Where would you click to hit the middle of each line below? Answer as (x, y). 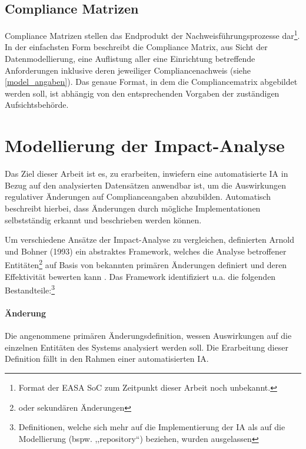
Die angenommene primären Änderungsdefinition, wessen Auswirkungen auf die (148, 336)
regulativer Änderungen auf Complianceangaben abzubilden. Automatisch (138, 197)
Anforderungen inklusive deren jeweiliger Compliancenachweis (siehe (128, 70)
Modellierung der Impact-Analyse (145, 145)
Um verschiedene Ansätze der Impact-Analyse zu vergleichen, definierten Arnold (149, 240)
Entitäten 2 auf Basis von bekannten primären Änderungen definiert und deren (146, 264)
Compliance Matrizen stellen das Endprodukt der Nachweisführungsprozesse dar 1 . (152, 34)
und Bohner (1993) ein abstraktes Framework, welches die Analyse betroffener (146, 251)
